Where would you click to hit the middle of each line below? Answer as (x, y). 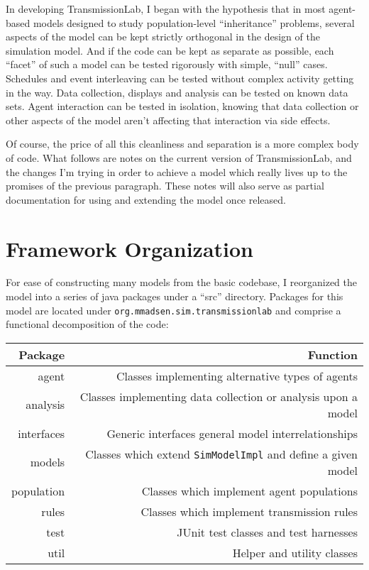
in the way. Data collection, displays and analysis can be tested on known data (177, 92)
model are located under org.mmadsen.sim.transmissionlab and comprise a (174, 310)
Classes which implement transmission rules (249, 511)
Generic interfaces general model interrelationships (232, 433)
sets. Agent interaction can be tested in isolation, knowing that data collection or (182, 106)
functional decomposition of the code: (87, 324)
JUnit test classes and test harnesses (267, 532)
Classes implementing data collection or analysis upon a (219, 396)
